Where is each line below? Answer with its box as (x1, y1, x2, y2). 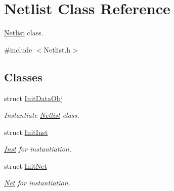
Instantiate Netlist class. (4, 110, 79, 120)
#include (4, 44, 32, 55)
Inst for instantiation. (4, 144, 71, 154)
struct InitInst (4, 126, 48, 137)
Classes (4, 69, 42, 84)
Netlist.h (43, 44, 71, 55)
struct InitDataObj (4, 92, 63, 103)
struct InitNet (4, 160, 47, 171)
